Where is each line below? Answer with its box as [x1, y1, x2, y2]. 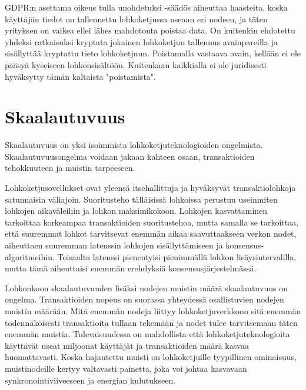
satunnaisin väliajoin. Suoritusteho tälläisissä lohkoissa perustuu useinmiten [5, 193, 278, 205]
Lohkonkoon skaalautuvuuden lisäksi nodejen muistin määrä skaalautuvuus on [5, 281, 288, 294]
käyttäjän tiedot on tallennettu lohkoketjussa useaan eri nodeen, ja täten [5, 12, 268, 25]
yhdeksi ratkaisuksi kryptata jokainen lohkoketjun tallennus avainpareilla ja [5, 35, 278, 48]
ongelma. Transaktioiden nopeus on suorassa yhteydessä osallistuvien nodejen [5, 293, 284, 305]
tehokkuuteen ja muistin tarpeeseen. [5, 162, 135, 174]
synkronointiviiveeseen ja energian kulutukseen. [5, 374, 176, 386]
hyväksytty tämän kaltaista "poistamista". [5, 70, 156, 82]
